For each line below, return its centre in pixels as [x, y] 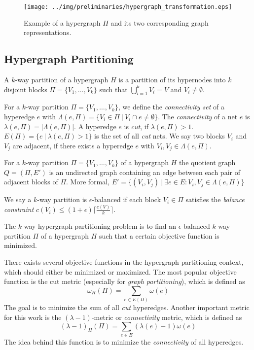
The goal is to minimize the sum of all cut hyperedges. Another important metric [127, 307]
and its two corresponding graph [160, 22]
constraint [19, 209]
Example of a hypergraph [62, 22]
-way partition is [62, 199]
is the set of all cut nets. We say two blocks [160, 136]
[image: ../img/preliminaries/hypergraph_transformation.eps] [128, 7]
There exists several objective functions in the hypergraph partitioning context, [124, 262]
